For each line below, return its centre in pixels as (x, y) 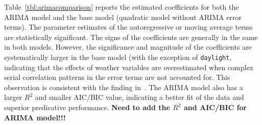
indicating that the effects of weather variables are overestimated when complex (129, 67)
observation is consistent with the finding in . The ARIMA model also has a (124, 87)
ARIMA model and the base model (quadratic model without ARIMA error (123, 17)
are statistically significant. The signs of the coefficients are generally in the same (131, 37)
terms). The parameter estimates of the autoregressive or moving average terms (128, 27)
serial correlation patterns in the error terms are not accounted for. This (117, 77)
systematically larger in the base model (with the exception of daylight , (118, 57)
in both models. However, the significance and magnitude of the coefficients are (128, 47)
